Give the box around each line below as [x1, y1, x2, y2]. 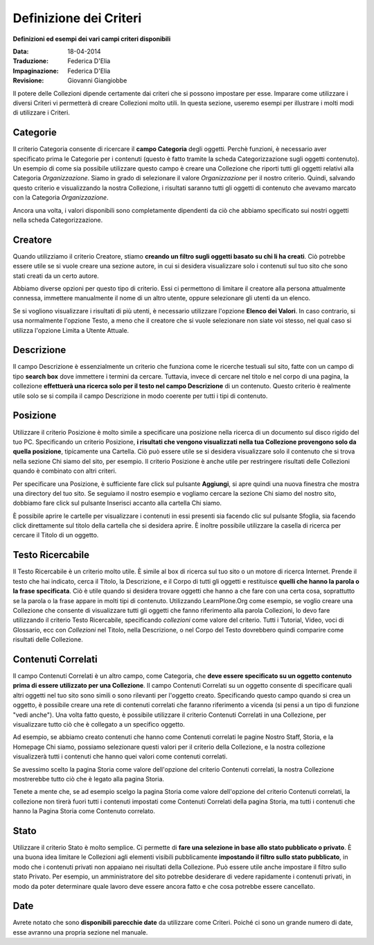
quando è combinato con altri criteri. [12, 467, 117, 475]
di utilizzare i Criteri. [12, 108, 71, 117]
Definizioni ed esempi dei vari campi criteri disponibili [12, 35, 171, 43]
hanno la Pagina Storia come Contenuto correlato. [12, 807, 156, 815]
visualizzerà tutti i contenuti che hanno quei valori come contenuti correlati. [12, 752, 228, 761]
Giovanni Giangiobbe [67, 76, 127, 85]
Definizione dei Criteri [12, 10, 142, 26]
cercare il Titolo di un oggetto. [12, 531, 99, 539]
